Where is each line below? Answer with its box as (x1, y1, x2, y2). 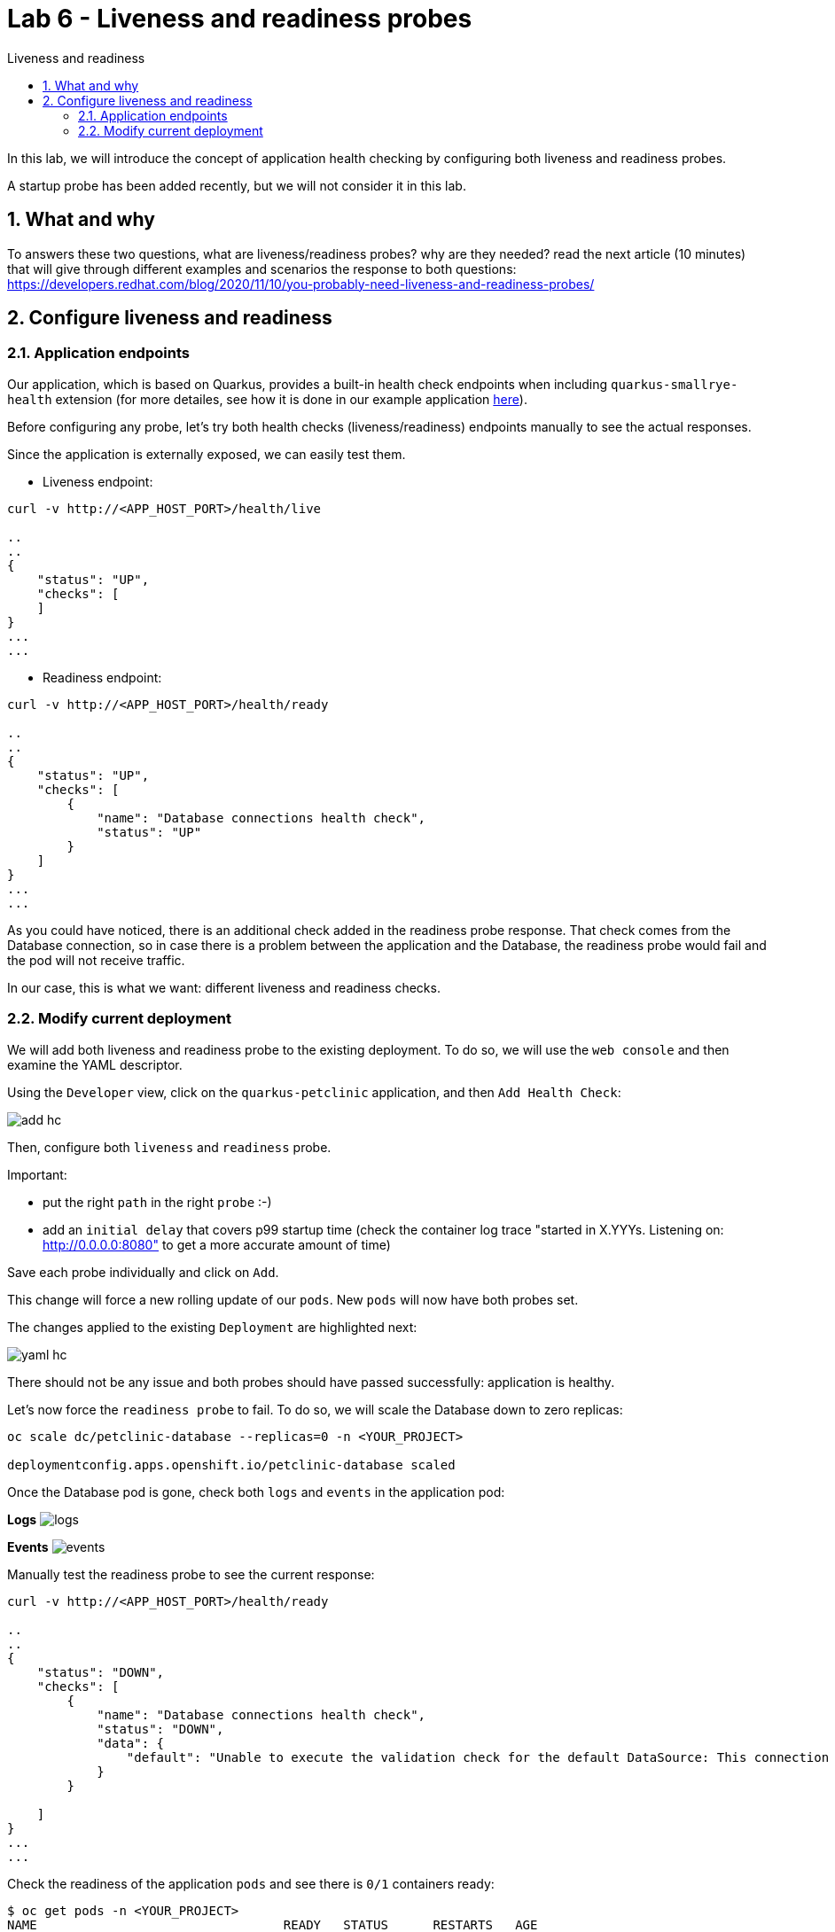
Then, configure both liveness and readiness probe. (7, 1139, 332, 1155)
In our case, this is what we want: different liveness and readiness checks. (7, 979, 441, 995)
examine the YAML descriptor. (7, 1056, 183, 1072)
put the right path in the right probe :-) (43, 1194, 272, 1210)
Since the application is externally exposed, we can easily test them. (7, 446, 406, 462)
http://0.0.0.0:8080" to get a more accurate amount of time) (43, 1236, 391, 1252)
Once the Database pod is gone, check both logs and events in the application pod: (7, 1484, 505, 1500)
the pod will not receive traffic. (7, 952, 185, 968)
